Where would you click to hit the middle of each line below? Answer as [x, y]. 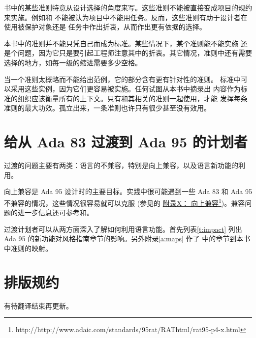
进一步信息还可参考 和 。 [55, 212]
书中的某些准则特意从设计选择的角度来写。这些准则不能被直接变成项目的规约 [128, 7]
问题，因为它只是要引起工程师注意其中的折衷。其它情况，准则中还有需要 [135, 53]
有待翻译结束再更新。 [38, 305]
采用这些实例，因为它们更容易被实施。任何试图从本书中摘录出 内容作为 [126, 89]
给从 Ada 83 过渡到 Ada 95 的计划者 [126, 142]
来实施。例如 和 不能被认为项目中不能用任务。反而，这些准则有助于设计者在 [126, 17]
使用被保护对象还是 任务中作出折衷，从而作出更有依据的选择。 [105, 27]
